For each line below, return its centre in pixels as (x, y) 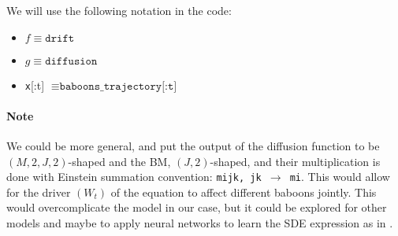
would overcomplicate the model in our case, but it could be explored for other (197, 207)
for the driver (39, 192)
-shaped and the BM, (119, 161)
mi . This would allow (340, 177)
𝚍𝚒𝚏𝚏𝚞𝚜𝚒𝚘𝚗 (71, 61)
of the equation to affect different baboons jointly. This (244, 192)
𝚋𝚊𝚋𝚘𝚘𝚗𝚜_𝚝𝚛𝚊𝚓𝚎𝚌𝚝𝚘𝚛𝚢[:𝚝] (118, 86)
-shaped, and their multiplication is (295, 161)
